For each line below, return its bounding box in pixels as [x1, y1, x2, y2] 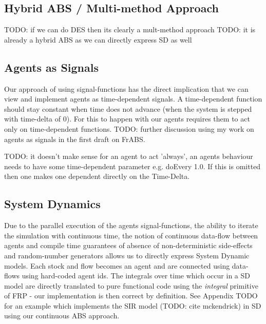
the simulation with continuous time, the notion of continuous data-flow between [4, 230, 258, 240]
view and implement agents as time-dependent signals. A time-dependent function [4, 93, 262, 104]
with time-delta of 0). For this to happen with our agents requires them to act [4, 113, 250, 124]
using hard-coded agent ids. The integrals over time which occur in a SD [22, 270, 250, 281]
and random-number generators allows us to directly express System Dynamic [4, 250, 250, 260]
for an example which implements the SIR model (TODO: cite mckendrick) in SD [4, 300, 261, 311]
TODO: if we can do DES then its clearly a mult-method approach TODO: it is [4, 24, 256, 35]
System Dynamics [4, 196, 101, 212]
